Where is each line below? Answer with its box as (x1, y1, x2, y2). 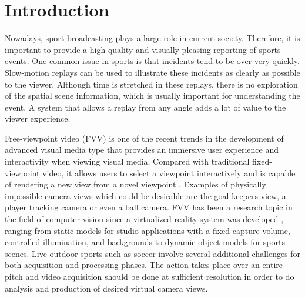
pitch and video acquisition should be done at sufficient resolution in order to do (5, 270, 294, 282)
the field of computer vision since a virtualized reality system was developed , (5, 213, 284, 225)
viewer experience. (5, 112, 71, 125)
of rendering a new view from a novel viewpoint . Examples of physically (5, 178, 266, 190)
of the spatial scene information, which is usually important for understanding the (5, 89, 300, 102)
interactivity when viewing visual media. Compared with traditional (5, 155, 250, 168)
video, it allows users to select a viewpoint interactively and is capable (42, 166, 296, 179)
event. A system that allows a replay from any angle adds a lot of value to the (5, 101, 286, 113)
